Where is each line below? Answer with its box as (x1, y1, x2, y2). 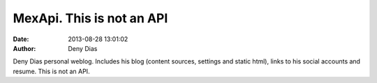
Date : (13, 35, 29, 43)
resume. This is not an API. (13, 67, 90, 75)
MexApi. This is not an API (13, 10, 168, 26)
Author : (13, 44, 36, 52)
